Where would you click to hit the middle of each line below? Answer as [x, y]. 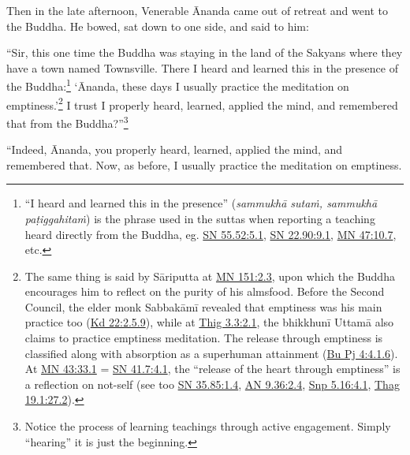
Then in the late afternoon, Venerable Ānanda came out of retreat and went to [197, 10]
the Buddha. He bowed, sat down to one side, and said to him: [158, 26]
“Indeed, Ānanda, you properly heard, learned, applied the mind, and [175, 149]
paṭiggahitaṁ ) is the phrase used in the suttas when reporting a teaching [200, 218]
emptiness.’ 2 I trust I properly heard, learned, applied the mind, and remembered [202, 103]
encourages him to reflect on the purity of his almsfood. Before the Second [205, 291]
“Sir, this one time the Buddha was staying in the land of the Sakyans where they [205, 52]
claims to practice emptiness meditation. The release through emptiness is [204, 338]
